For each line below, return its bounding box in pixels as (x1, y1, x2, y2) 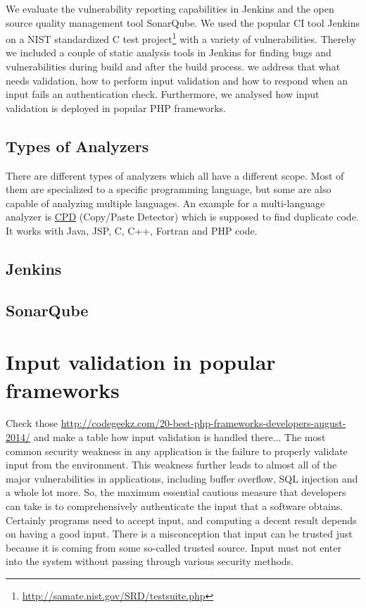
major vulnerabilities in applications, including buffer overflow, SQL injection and (6, 471, 358, 485)
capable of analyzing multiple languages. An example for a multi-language (6, 195, 325, 210)
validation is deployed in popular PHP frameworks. (6, 100, 226, 115)
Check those (6, 416, 58, 430)
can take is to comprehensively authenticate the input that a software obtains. (6, 499, 343, 514)
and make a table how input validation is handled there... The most (33, 430, 326, 445)
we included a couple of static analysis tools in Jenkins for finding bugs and (6, 45, 332, 60)
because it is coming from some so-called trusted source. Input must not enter (6, 540, 342, 554)
